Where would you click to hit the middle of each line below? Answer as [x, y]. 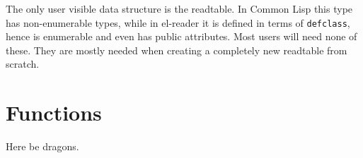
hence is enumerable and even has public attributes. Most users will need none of [181, 36]
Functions [54, 113]
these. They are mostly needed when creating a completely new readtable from [177, 50]
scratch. [23, 64]
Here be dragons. [42, 146]
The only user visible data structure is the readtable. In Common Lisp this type [179, 8]
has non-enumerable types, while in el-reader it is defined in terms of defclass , [178, 22]
